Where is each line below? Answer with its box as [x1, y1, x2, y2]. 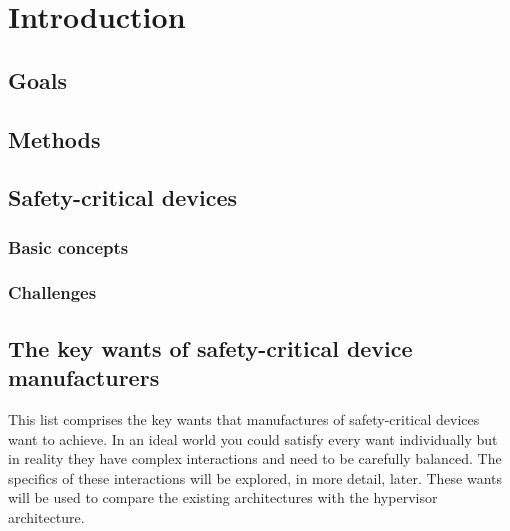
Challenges [8, 280, 97, 305]
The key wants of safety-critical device [8, 332, 413, 363]
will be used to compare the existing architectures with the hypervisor [8, 487, 438, 508]
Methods [8, 123, 101, 154]
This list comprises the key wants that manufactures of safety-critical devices [8, 409, 480, 429]
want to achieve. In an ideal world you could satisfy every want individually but [8, 428, 498, 449]
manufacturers [8, 362, 160, 393]
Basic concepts [8, 234, 129, 259]
